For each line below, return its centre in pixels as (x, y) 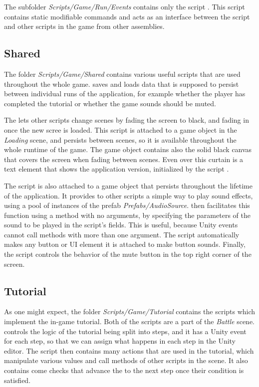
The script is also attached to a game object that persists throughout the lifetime (128, 185)
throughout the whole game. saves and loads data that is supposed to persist (122, 84)
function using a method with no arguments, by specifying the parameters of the (127, 215)
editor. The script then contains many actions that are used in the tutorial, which (129, 350)
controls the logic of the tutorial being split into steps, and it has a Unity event (125, 331)
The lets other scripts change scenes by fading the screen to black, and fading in (127, 120)
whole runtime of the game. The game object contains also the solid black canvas (128, 149)
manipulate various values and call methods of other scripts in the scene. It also (126, 360)
